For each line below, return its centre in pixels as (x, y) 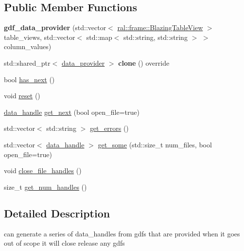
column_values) (28, 46)
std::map (99, 37)
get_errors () (109, 128)
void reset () (22, 96)
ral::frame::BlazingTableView (160, 27)
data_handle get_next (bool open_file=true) (72, 112)
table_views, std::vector (40, 37)
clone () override (144, 63)
